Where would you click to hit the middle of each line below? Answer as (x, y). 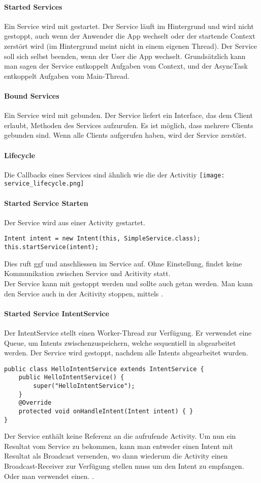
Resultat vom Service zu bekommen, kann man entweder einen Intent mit (119, 446)
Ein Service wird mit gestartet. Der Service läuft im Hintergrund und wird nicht (129, 26)
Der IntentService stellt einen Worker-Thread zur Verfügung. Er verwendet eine (128, 332)
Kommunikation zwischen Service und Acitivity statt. (87, 273)
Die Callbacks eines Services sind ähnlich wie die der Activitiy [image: (115, 174)
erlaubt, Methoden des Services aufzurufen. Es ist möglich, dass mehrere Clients (129, 125)
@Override (35, 403)
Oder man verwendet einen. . (49, 476)
